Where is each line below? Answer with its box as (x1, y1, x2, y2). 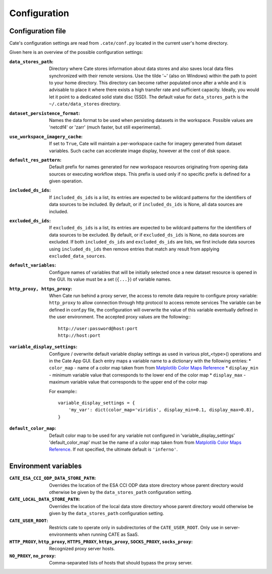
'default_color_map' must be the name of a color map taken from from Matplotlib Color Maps (49, 439, 242, 445)
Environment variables (9, 462, 82, 471)
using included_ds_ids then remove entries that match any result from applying (49, 246, 220, 252)
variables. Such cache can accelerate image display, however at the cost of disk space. (49, 148, 231, 154)
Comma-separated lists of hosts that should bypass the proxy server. (49, 559, 193, 565)
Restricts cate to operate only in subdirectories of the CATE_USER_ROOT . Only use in (49, 525, 224, 531)
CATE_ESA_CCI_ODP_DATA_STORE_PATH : (9, 475, 96, 481)
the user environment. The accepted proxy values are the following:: (49, 314, 191, 320)
